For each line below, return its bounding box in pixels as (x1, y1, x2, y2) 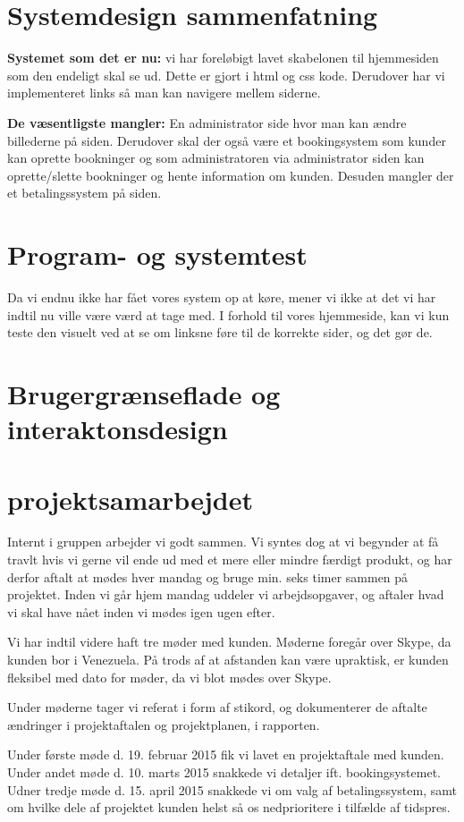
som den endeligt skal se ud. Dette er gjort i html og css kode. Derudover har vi (7, 65, 445, 84)
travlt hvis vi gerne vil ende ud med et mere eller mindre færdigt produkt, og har (7, 550, 452, 569)
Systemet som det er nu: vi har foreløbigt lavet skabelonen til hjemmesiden (7, 48, 439, 67)
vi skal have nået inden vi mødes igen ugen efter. (7, 602, 275, 621)
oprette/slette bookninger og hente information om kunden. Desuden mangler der (7, 165, 454, 184)
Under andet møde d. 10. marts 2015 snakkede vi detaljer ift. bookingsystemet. (7, 763, 441, 781)
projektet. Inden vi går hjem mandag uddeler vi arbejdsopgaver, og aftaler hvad (7, 585, 444, 604)
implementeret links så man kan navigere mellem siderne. (7, 83, 321, 102)
